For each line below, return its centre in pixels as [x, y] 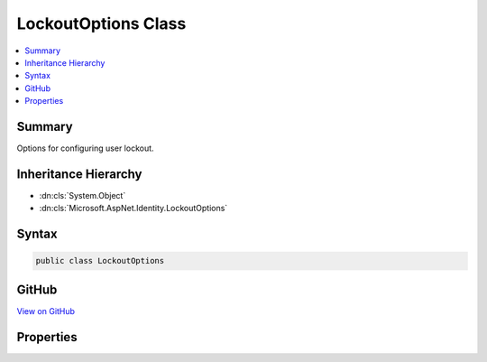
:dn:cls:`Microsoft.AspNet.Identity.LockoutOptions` [133, 209]
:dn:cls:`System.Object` [83, 195]
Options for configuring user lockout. [85, 148]
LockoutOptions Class [101, 23]
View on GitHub [46, 311]
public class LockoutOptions [100, 261]
